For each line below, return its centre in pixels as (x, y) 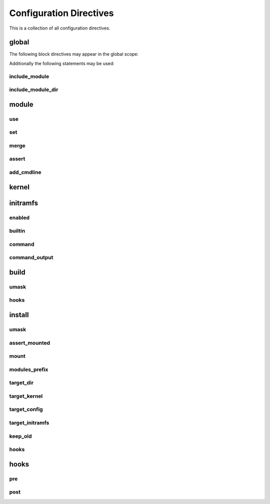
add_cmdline (25, 172)
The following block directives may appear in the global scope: (74, 54)
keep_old (20, 436)
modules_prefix (29, 369)
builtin (17, 231)
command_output (31, 258)
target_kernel (26, 396)
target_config (26, 409)
